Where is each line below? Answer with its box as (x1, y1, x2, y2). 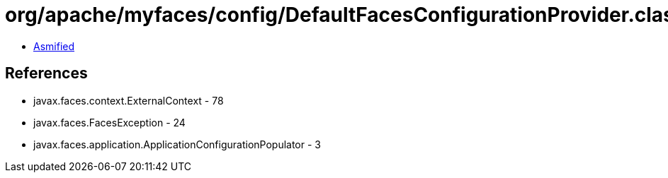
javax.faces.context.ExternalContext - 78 (33, 94, 224, 107)
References (5, 64, 88, 83)
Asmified (33, 40, 75, 52)
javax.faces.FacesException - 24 (33, 116, 186, 129)
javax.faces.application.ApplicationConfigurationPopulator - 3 (33, 138, 321, 150)
